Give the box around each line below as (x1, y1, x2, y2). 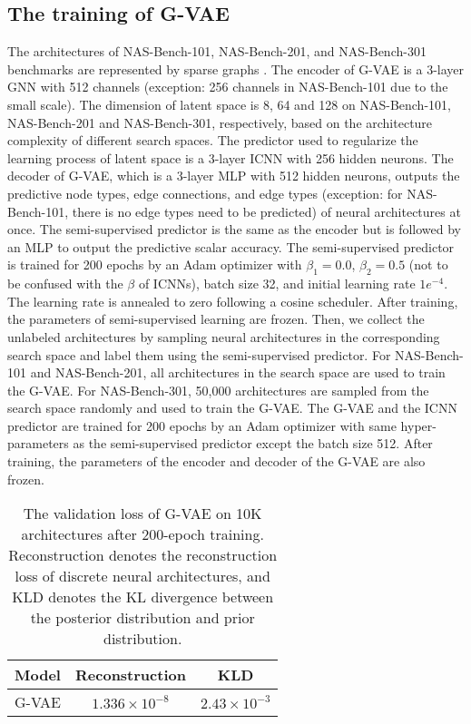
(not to (408, 255, 448, 274)
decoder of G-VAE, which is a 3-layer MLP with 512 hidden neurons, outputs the (7, 166, 460, 185)
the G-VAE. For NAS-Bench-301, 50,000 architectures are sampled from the (7, 380, 429, 399)
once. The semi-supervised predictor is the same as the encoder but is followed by (7, 220, 461, 239)
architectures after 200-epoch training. (21, 523, 264, 545)
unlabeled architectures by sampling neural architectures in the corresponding (7, 327, 440, 346)
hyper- (400, 416, 437, 435)
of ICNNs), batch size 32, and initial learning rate (138, 274, 416, 293)
